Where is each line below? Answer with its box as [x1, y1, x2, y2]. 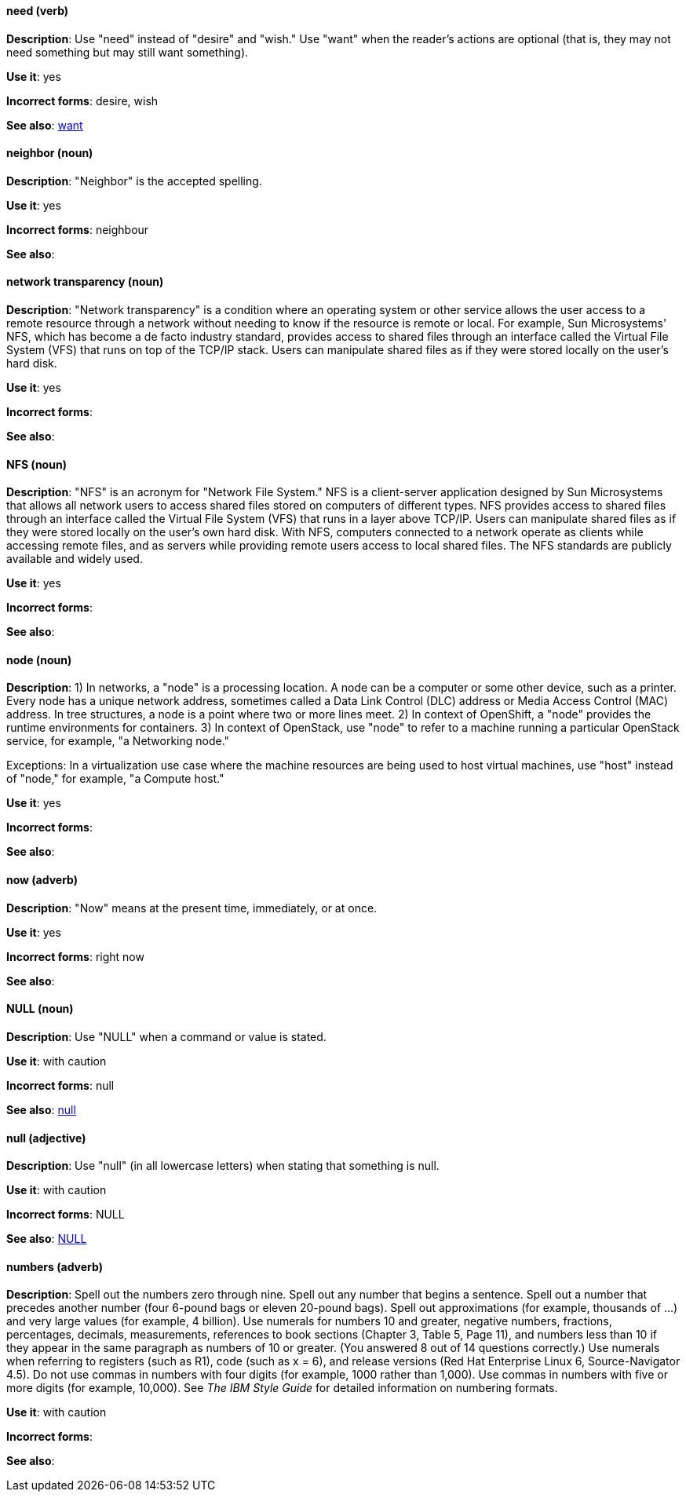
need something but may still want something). [6, 45, 249, 59]
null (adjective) [6, 1131, 86, 1145]
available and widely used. [6, 552, 143, 566]
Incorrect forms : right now [6, 949, 144, 963]
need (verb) [6, 4, 69, 17]
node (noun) [6, 652, 72, 667]
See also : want [6, 118, 83, 132]
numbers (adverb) [6, 1259, 103, 1273]
